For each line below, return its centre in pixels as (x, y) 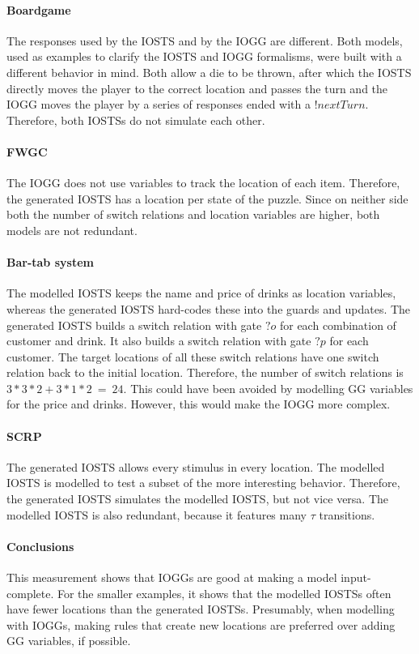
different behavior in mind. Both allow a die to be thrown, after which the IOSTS (209, 72)
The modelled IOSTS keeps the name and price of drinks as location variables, (201, 293)
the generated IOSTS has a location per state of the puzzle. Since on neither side (207, 198)
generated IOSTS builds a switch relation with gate (134, 325)
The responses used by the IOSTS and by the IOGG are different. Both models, (205, 40)
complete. (30, 593)
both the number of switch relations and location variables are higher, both (193, 214)
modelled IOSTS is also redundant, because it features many (157, 514)
